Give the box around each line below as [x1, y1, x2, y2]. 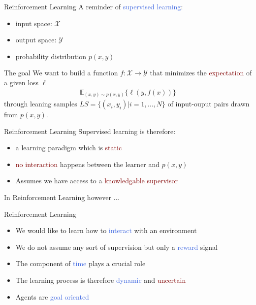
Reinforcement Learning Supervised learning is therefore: [4, 126, 176, 136]
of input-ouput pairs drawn [167, 99, 250, 109]
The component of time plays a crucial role [15, 258, 146, 269]
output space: [15, 34, 57, 45]
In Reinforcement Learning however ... [4, 192, 120, 203]
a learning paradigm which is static [15, 142, 122, 153]
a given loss [4, 77, 39, 87]
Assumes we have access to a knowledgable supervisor [15, 175, 178, 186]
